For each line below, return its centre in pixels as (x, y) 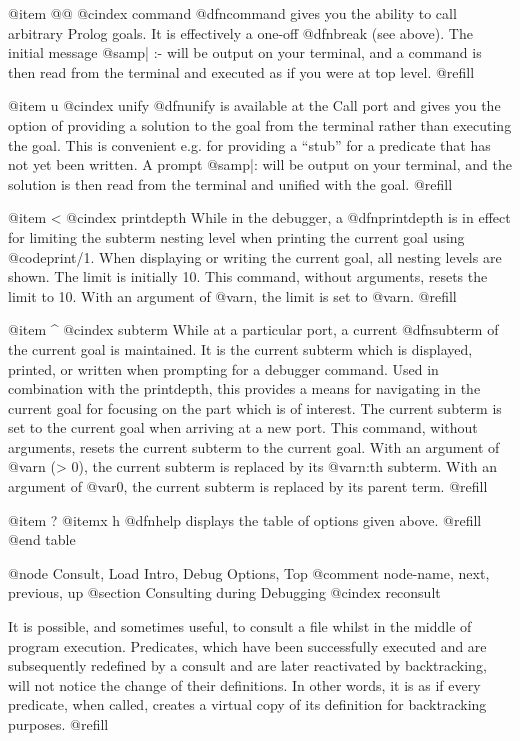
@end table (42, 539)
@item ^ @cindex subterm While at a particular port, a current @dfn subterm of (253, 329)
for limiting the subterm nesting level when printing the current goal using (236, 236)
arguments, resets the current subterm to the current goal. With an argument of (254, 446)
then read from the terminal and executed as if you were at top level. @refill (241, 71)
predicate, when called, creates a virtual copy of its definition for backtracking (247, 704)
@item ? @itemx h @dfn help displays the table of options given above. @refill (245, 519)
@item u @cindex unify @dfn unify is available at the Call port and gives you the (254, 105)
